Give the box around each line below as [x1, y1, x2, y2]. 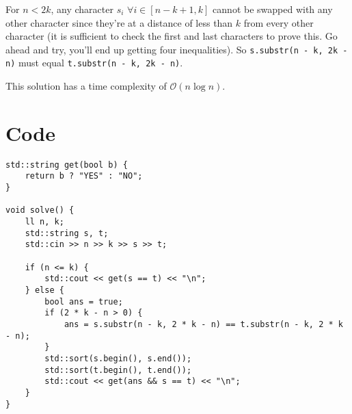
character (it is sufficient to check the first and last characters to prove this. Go [5, 29, 338, 43]
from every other [243, 15, 314, 29]
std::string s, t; [25, 228, 109, 238]
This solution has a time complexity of [5, 79, 167, 93]
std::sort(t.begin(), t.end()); [44, 365, 192, 375]
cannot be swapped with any [213, 2, 333, 16]
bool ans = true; [44, 296, 123, 307]
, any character [51, 2, 113, 16]
